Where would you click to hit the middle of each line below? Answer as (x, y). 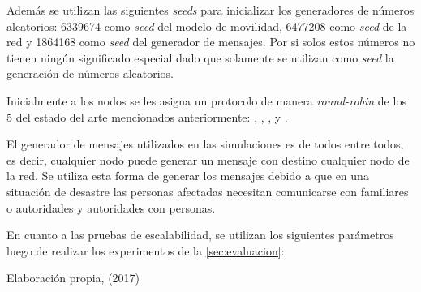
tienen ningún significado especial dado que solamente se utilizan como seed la (200, 57)
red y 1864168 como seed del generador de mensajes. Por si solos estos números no (211, 42)
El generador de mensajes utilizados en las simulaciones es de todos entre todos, (205, 144)
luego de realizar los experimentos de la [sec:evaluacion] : (146, 250)
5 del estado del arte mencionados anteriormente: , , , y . (147, 116)
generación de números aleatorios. (90, 73)
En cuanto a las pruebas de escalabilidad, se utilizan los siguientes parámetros (200, 235)
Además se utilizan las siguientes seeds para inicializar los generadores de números (210, 10)
